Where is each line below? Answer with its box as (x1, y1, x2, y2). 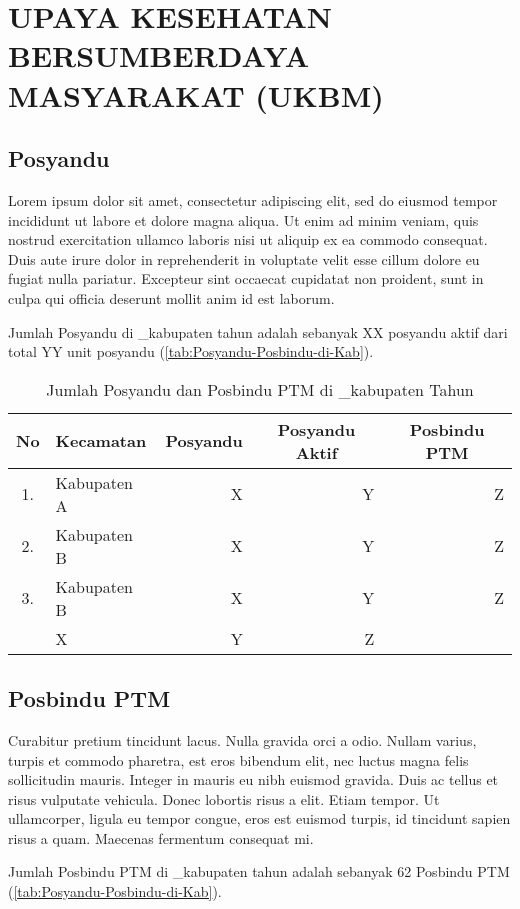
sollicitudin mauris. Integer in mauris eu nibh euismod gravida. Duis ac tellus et (8, 769, 499, 790)
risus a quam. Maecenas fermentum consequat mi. (8, 827, 314, 848)
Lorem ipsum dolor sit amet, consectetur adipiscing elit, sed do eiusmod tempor (8, 189, 498, 210)
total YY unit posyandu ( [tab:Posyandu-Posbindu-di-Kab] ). (8, 341, 374, 362)
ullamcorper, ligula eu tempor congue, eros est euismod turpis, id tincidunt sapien (8, 808, 511, 829)
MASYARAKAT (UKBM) (8, 74, 384, 115)
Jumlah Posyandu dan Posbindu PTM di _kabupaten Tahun (46, 377, 474, 401)
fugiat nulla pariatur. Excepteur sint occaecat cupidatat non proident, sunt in (8, 268, 484, 289)
